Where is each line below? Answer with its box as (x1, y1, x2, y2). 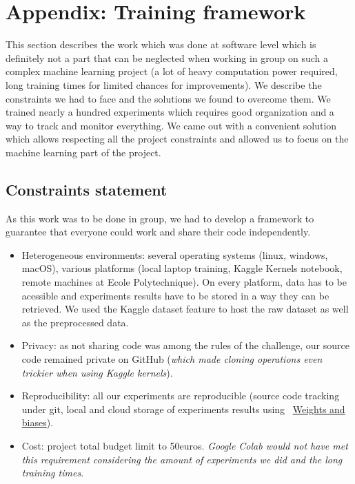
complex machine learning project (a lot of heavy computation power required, (6, 64, 338, 78)
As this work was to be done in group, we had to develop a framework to (6, 211, 314, 225)
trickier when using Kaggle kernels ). (21, 365, 173, 379)
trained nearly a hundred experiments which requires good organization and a (6, 105, 334, 119)
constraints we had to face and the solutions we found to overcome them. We (6, 91, 331, 105)
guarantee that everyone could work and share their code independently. (6, 224, 311, 239)
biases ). (21, 415, 54, 430)
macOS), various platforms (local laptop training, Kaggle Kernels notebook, (21, 261, 343, 275)
